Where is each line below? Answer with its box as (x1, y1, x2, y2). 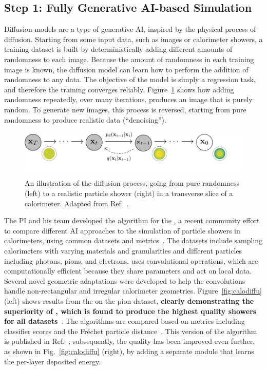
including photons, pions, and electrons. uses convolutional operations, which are (4, 255, 258, 266)
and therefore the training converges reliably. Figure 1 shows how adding (4, 84, 234, 94)
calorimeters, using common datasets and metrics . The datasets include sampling (4, 235, 263, 246)
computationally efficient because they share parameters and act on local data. (4, 265, 252, 276)
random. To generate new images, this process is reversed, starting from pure (4, 104, 246, 114)
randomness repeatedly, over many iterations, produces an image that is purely (4, 94, 253, 105)
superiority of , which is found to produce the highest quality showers (4, 305, 257, 316)
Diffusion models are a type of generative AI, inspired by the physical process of (4, 24, 256, 34)
